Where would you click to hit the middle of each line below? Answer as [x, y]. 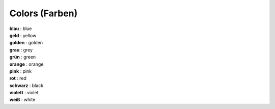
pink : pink [21, 71]
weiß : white [22, 100]
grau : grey [21, 50]
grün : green [23, 57]
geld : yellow [23, 35]
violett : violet [24, 93]
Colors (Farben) [44, 13]
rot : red [18, 78]
